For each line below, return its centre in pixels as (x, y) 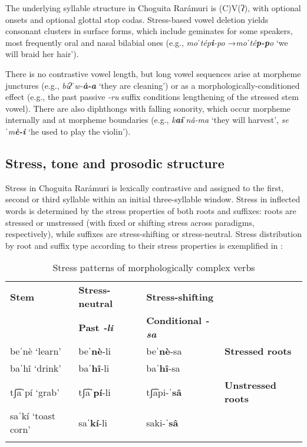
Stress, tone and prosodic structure (115, 163)
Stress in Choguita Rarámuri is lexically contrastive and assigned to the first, (145, 187)
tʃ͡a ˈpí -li (95, 392)
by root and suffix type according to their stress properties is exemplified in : (144, 245)
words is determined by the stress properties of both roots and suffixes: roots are (151, 210)
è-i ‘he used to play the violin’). (73, 131)
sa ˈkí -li (93, 422)
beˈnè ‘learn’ (36, 351)
